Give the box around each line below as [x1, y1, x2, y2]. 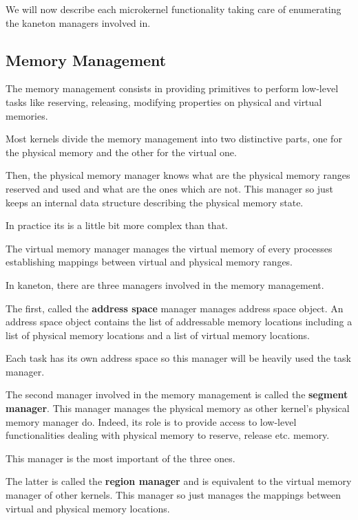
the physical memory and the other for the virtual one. [6, 144, 237, 159]
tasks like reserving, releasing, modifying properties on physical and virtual [6, 94, 322, 109]
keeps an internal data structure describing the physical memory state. [6, 195, 304, 209]
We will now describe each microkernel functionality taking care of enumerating [6, 2, 341, 16]
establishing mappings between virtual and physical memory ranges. [6, 254, 293, 269]
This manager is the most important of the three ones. [6, 451, 235, 465]
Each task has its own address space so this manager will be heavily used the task [6, 351, 351, 365]
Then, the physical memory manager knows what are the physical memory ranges [6, 168, 350, 182]
